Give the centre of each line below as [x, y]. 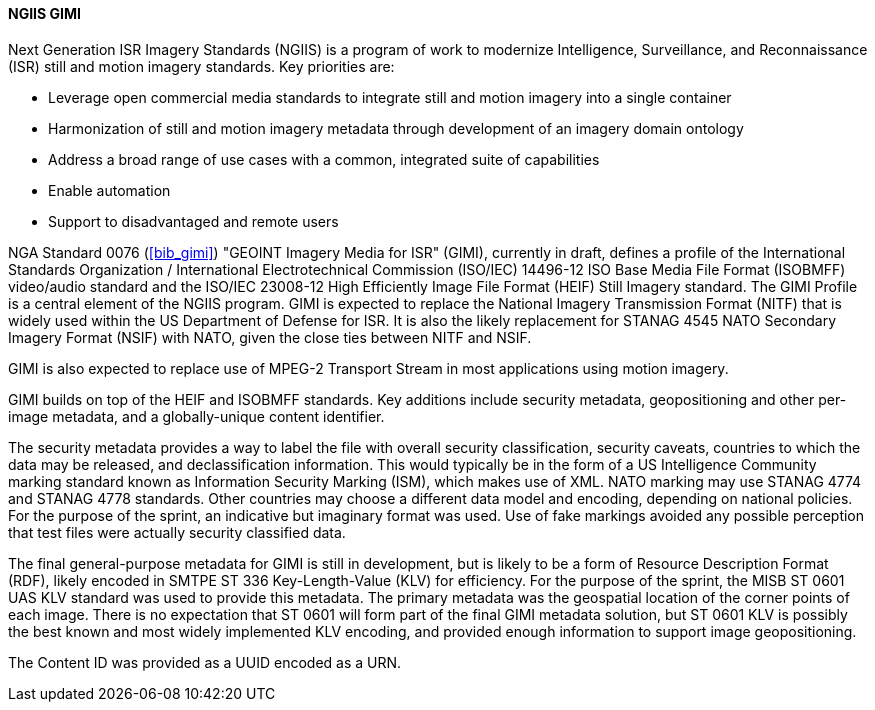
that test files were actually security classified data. [177, 532]
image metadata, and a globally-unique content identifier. [196, 416]
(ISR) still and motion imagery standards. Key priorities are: [201, 66]
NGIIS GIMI [44, 13]
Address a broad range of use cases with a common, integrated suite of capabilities [324, 159]
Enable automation [109, 190]
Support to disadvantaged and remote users [193, 221]
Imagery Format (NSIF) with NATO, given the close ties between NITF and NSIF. [270, 337]
